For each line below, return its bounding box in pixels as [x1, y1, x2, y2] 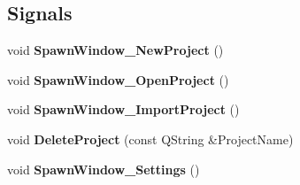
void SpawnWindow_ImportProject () [7, 100, 240, 119]
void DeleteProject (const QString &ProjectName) [7, 129, 294, 148]
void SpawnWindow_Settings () [7, 159, 200, 178]
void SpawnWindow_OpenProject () [7, 70, 229, 89]
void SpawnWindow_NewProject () [7, 41, 224, 59]
